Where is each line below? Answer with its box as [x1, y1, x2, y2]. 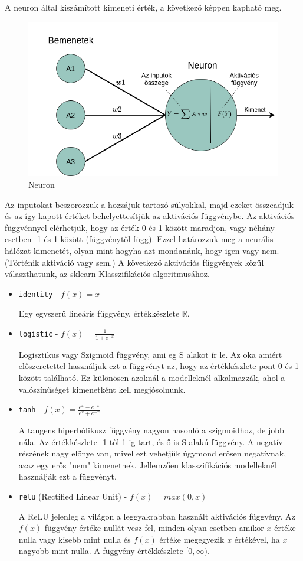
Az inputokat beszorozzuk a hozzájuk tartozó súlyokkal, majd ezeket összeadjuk [5, 198, 294, 210]
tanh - [18, 403, 41, 415]
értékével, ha [234, 533, 280, 545]
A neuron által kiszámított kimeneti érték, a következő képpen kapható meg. [5, 1, 282, 13]
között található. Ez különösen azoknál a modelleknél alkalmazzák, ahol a [18, 371, 285, 383]
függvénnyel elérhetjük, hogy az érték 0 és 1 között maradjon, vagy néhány [5, 221, 275, 233]
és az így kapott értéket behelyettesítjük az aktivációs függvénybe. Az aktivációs [5, 210, 295, 222]
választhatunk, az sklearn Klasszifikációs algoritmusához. [5, 268, 210, 280]
